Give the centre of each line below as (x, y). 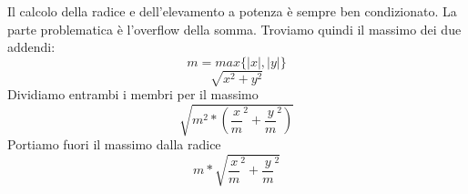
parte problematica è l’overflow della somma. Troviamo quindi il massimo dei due (234, 29)
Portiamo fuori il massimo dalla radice (114, 144)
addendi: (31, 47)
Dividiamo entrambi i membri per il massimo (133, 94)
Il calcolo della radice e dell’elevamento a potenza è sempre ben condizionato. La (232, 11)
